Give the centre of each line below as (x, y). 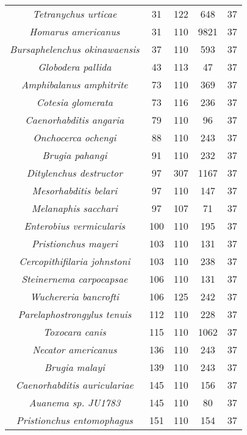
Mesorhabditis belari (75, 190)
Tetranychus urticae (75, 14)
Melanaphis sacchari (74, 208)
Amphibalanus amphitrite (75, 84)
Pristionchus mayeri (74, 243)
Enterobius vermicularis (75, 226)
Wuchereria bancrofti (75, 296)
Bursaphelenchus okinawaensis (75, 49)
